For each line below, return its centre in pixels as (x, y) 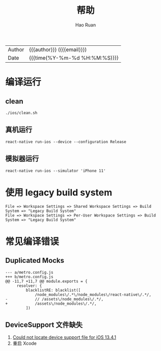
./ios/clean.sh (21, 113)
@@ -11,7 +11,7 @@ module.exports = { (46, 281)
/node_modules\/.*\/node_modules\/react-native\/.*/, (93, 294)
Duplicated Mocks (35, 261)
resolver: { (29, 286)
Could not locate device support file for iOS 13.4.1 (64, 337)
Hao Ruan (86, 25)
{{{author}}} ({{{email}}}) (58, 49)
